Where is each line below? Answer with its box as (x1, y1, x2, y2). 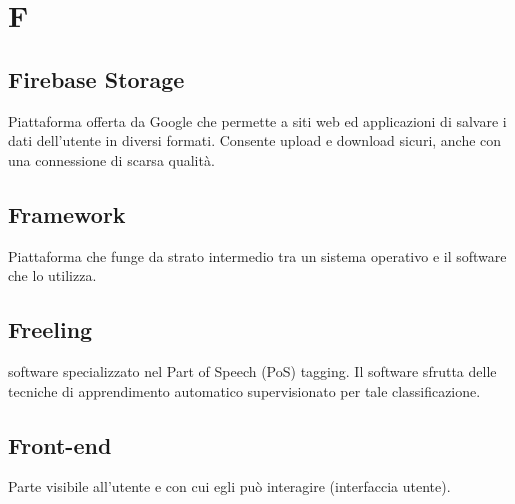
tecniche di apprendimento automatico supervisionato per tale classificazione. (8, 380, 481, 401)
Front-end (8, 429, 112, 460)
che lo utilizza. (8, 265, 97, 286)
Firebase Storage (8, 63, 185, 94)
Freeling (8, 314, 93, 345)
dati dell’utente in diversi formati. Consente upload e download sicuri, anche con (8, 130, 502, 151)
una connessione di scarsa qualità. (8, 149, 215, 170)
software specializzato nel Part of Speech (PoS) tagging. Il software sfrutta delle (8, 360, 497, 381)
